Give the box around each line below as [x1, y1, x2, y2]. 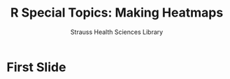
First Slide [6, 59, 66, 75]
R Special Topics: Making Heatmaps [10, 5, 224, 21]
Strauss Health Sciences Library [70, 28, 164, 36]
